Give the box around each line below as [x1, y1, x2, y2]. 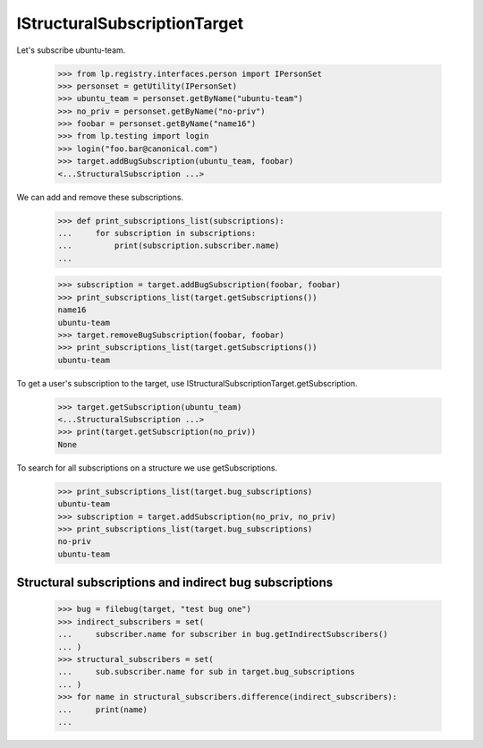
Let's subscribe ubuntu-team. [16, 45, 126, 55]
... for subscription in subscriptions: [57, 228, 257, 239]
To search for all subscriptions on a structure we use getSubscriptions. [16, 462, 277, 473]
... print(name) [57, 704, 148, 715]
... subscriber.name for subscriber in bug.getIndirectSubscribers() [57, 629, 388, 640]
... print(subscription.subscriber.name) [57, 241, 280, 251]
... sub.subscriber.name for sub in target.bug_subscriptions [57, 667, 355, 677]
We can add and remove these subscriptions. [16, 191, 183, 202]
